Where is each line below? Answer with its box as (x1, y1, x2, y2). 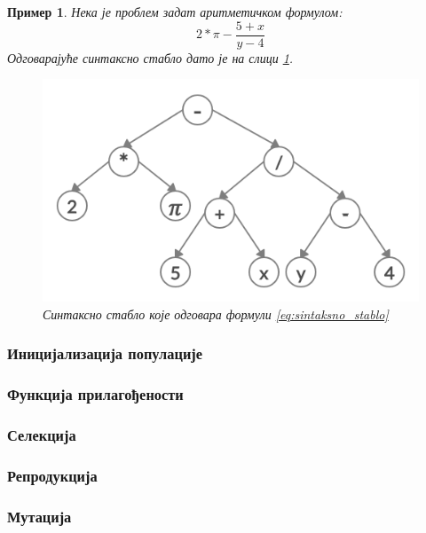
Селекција (7, 424, 76, 446)
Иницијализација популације (7, 342, 203, 364)
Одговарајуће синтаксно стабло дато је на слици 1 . (7, 48, 294, 67)
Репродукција (7, 464, 98, 486)
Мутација (7, 505, 72, 527)
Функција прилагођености (7, 383, 184, 405)
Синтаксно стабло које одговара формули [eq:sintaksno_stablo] (43, 304, 389, 323)
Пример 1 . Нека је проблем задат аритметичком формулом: (7, 3, 343, 20)
